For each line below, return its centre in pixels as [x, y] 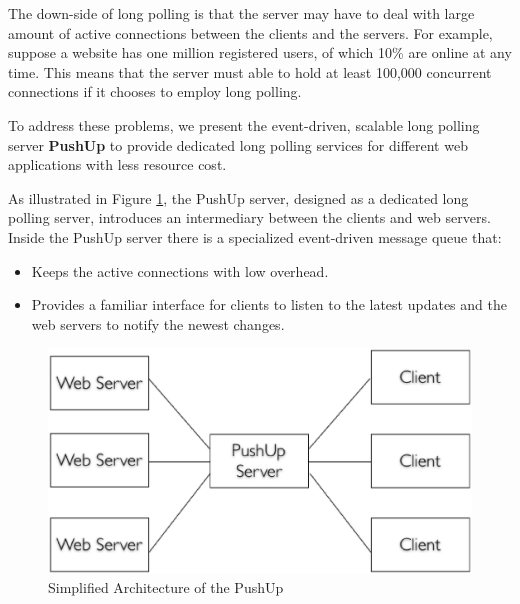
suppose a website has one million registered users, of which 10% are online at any [260, 52]
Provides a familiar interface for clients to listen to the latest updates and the [269, 304]
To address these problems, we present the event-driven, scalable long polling [244, 124]
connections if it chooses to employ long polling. [155, 91]
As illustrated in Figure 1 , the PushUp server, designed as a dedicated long [238, 197]
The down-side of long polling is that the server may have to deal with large [241, 13]
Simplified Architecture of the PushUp [166, 587]
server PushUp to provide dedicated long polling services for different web [238, 144]
